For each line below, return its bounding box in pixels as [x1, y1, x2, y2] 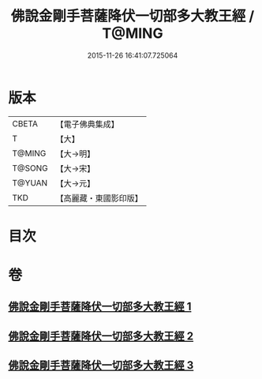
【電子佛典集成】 [55, 118, 120, 129]
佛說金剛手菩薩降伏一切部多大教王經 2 [8, 329, 194, 343]
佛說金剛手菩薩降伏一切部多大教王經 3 [8, 358, 194, 372]
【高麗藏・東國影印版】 [55, 193, 144, 204]
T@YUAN [12, 177, 48, 188]
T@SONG [12, 163, 49, 174]
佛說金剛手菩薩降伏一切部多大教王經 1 [8, 300, 192, 313]
